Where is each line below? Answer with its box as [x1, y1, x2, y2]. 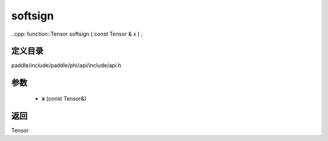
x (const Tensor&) [41, 94, 87, 102]
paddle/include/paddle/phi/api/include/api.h [11, 62, 121, 69]
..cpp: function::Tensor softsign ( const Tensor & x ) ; [11, 30, 143, 38]
